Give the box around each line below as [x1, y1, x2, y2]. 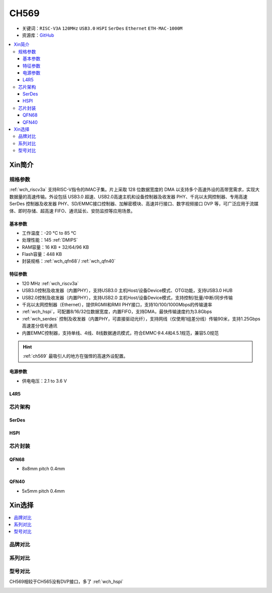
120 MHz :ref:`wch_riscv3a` [22, 280, 79, 286]
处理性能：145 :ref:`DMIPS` [22, 237, 78, 243]
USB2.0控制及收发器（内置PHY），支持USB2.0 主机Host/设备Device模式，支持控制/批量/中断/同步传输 [22, 294, 233, 300]
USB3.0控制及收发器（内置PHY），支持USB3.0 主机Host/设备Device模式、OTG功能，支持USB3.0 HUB [22, 288, 233, 294]
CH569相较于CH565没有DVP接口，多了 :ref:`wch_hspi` [9, 578, 123, 584]
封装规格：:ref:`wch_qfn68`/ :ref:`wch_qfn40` [22, 258, 116, 264]
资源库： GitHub [22, 32, 54, 38]
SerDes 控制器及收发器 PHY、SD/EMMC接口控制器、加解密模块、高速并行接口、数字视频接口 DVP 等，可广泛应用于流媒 [9, 201, 259, 207]
